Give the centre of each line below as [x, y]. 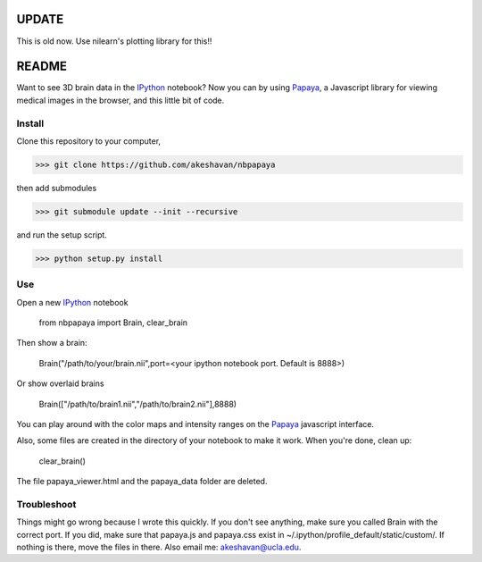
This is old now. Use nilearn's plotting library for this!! [114, 41]
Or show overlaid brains [60, 383]
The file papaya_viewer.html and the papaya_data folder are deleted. [142, 482]
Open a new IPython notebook [72, 302]
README [42, 67]
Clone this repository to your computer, [88, 141]
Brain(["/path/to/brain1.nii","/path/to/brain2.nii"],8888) [137, 404]
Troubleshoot [46, 504]
